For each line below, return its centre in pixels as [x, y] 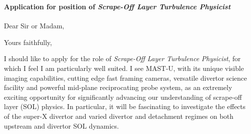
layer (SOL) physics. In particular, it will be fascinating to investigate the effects [125, 106]
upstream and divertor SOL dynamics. [61, 125]
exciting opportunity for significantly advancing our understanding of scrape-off [123, 97]
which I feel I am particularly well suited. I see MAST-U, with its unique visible [124, 68]
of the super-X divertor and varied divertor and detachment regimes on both [119, 116]
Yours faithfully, [28, 42]
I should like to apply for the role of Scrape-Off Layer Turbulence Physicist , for [122, 58]
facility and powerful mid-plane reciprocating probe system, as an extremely [118, 87]
